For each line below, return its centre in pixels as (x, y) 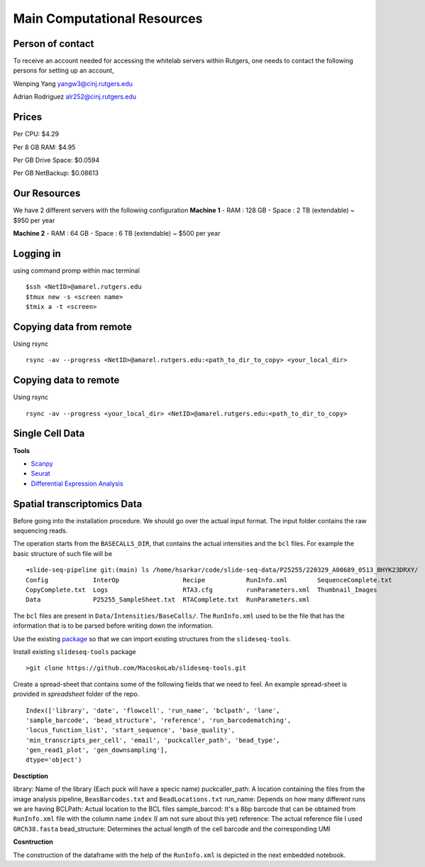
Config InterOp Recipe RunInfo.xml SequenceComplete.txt (209, 580)
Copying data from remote (73, 327)
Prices (28, 117)
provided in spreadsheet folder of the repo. (76, 694)
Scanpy (42, 463)
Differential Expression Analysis (77, 484)
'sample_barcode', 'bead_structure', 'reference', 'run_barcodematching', (159, 720)
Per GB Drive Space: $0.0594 (56, 160)
